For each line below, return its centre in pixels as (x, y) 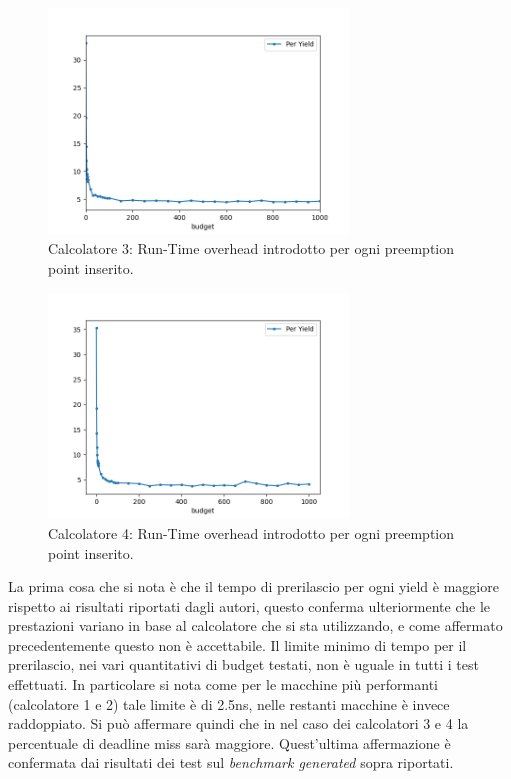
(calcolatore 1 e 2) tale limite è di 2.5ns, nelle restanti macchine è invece (229, 703)
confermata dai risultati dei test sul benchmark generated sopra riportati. (231, 762)
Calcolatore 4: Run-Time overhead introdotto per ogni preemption (251, 532)
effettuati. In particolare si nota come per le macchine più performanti (223, 684)
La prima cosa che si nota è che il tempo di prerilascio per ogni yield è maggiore (253, 586)
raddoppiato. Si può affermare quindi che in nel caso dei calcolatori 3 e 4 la (238, 723)
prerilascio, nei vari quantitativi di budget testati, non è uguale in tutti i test (243, 664)
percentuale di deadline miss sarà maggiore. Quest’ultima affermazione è (229, 742)
